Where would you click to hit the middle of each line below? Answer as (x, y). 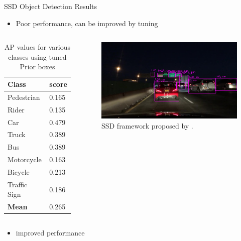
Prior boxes (37, 67)
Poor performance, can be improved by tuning (87, 23)
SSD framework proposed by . (147, 125)
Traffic (18, 184)
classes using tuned (37, 56)
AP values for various (37, 47)
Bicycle (19, 171)
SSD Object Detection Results (51, 6)
